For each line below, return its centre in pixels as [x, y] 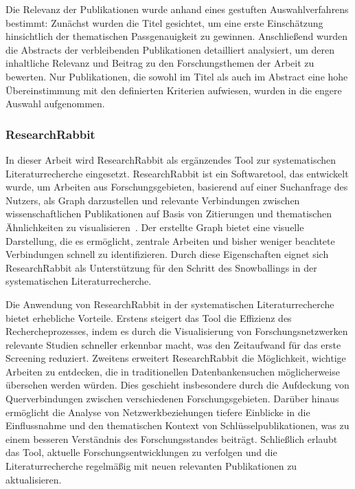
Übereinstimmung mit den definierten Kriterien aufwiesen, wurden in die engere [174, 90]
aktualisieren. [34, 479]
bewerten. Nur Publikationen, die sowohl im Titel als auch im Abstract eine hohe [177, 76]
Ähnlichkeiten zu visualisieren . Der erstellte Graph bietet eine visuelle [155, 227]
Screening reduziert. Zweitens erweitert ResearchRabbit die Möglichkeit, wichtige [176, 358]
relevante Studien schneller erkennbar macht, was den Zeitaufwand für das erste [173, 344]
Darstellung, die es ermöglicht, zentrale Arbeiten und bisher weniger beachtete [170, 240]
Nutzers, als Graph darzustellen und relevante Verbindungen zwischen [153, 200]
